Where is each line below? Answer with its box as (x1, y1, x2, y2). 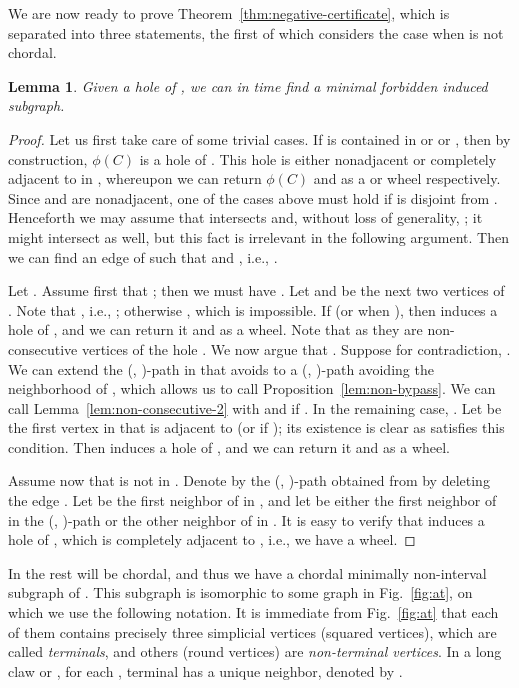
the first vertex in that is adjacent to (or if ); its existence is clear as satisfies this (8, 417, 505, 438)
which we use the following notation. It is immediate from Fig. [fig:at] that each (8, 602, 499, 623)
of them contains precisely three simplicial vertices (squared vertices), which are (8, 621, 497, 642)
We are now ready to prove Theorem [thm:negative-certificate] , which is (8, 3, 450, 23)
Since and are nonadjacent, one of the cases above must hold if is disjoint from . (8, 187, 498, 208)
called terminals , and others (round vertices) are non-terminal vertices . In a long (8, 641, 502, 662)
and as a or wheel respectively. (313, 168, 501, 189)
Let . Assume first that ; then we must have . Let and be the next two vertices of (8, 280, 505, 301)
